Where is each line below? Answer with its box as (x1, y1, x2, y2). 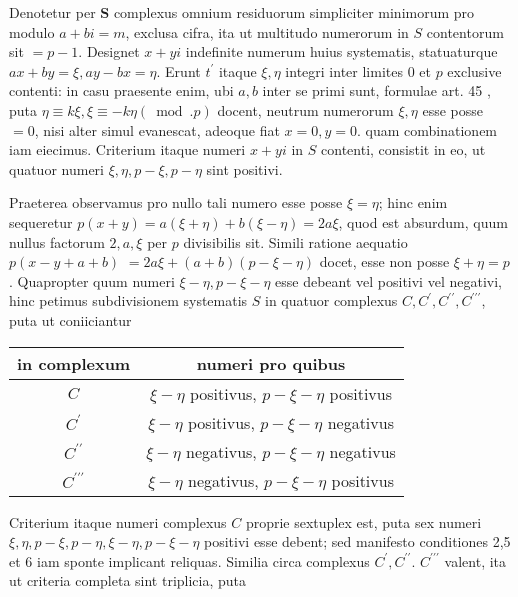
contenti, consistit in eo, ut (321, 139, 486, 160)
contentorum (426, 21, 504, 42)
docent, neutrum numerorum (217, 99, 394, 120)
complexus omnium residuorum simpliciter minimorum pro (113, 2, 475, 22)
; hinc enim (378, 192, 448, 213)
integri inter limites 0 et (285, 60, 431, 81)
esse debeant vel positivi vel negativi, (275, 270, 502, 291)
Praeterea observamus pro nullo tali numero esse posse (9, 192, 343, 213)
